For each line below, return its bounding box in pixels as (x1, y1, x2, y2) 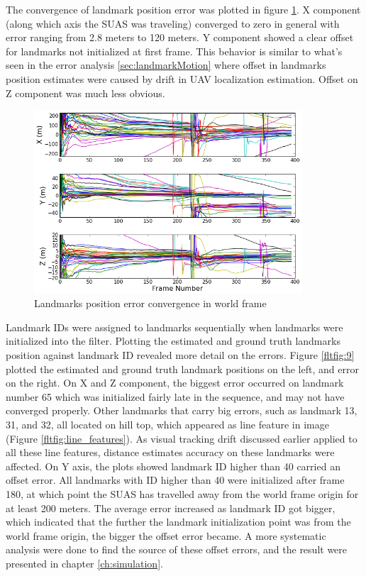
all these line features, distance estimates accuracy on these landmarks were (6, 445, 335, 460)
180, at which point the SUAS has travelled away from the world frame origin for (6, 486, 359, 501)
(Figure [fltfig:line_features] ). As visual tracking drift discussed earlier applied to (6, 431, 357, 445)
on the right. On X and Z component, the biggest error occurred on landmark (6, 375, 344, 390)
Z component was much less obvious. (6, 85, 165, 100)
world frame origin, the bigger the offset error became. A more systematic (6, 528, 326, 543)
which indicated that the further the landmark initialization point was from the (6, 514, 351, 529)
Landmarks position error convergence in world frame (34, 296, 267, 311)
